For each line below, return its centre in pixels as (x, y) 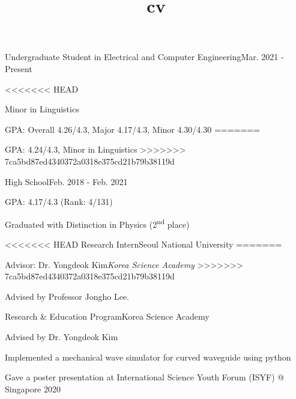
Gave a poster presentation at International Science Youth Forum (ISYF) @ (145, 377)
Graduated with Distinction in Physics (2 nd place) (97, 223)
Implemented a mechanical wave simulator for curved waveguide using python (148, 357)
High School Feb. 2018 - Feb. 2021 (66, 181)
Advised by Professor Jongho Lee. (67, 296)
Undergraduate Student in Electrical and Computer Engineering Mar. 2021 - (144, 57)
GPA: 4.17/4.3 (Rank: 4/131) (59, 202)
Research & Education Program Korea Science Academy (107, 316)
